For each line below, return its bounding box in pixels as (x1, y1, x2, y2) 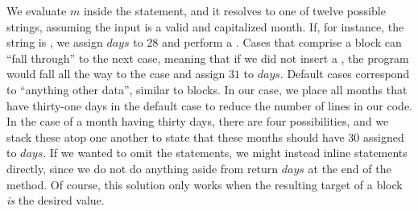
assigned (363, 128, 404, 145)
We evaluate (6, 2, 67, 19)
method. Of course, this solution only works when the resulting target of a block (6, 176, 403, 192)
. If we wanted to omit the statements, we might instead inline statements (43, 144, 408, 161)
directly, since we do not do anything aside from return (6, 159, 279, 176)
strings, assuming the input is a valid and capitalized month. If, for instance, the (6, 18, 404, 35)
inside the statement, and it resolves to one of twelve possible (83, 2, 386, 19)
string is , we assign (6, 34, 103, 51)
